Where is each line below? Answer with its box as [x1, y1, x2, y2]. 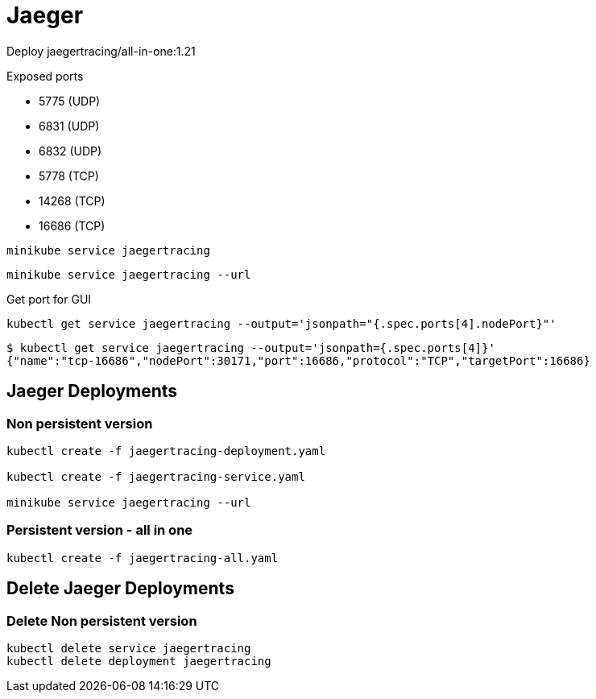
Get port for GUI [6, 292, 92, 306]
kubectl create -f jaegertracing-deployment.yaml [6, 444, 326, 457]
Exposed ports [6, 68, 84, 83]
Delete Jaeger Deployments [6, 578, 234, 599]
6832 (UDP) [39, 143, 102, 158]
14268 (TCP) [39, 193, 106, 208]
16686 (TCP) [39, 218, 106, 233]
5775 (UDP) [39, 93, 101, 108]
